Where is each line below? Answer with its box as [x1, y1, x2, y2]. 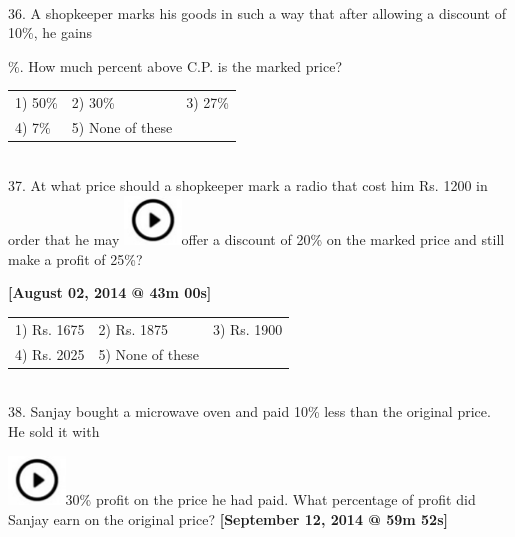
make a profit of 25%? [8, 248, 143, 269]
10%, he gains [8, 22, 93, 43]
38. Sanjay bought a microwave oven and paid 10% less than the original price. [8, 401, 491, 422]
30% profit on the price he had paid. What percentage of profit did [65, 489, 476, 510]
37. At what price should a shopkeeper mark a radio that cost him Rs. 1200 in [8, 174, 488, 195]
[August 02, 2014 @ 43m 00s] [8, 282, 212, 303]
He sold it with [8, 420, 100, 441]
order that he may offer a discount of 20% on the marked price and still [8, 229, 505, 250]
